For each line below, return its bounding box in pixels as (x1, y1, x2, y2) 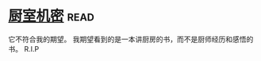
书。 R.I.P (8, 44, 40, 53)
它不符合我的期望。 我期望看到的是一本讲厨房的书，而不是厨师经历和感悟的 (8, 34, 254, 44)
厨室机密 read (8, 7, 95, 25)
